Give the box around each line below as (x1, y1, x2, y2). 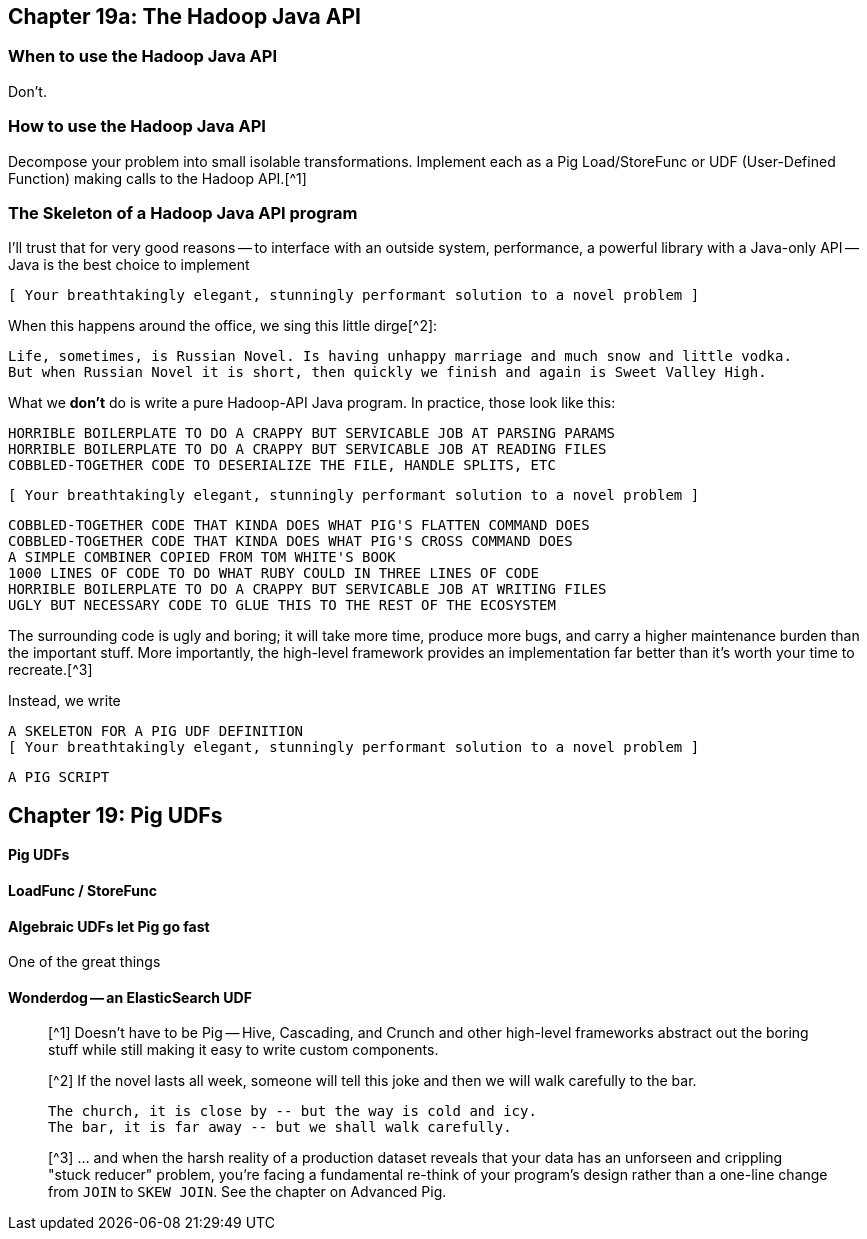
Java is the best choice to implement (8, 256, 250, 274)
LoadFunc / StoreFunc (8, 881, 157, 899)
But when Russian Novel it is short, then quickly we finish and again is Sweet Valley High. (8, 364, 767, 381)
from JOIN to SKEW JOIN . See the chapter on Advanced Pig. (48, 1183, 447, 1201)
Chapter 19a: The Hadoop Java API (8, 4, 361, 29)
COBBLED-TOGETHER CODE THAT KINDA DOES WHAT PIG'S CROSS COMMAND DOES (8, 533, 573, 550)
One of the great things (8, 953, 161, 971)
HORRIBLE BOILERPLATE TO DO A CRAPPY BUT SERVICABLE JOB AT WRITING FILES (8, 581, 607, 598)
